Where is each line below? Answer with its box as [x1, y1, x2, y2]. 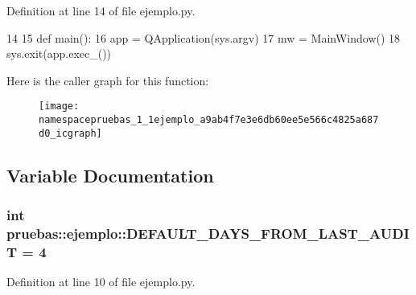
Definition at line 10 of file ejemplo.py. [6, 273, 196, 290]
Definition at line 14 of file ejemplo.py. [6, 2, 196, 18]
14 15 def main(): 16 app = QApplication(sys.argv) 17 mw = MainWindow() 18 [6, 29, 401, 46]
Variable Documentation [6, 162, 214, 187]
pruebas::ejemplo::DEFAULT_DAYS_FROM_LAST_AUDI [6, 223, 410, 243]
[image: [39, 100, 80, 113]
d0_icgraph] [39, 127, 102, 139]
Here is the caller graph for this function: [6, 72, 209, 88]
